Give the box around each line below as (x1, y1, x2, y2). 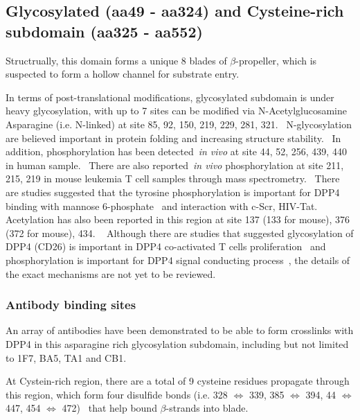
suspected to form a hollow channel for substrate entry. (6, 67, 240, 81)
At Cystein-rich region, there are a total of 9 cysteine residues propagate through (6, 374, 350, 388)
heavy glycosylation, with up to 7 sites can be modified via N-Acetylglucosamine (6, 103, 348, 118)
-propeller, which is (235, 53, 317, 67)
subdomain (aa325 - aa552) (6, 20, 203, 42)
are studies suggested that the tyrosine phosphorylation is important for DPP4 (6, 184, 340, 199)
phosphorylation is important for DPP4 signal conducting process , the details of (6, 252, 350, 267)
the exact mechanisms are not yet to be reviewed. (6, 266, 216, 281)
